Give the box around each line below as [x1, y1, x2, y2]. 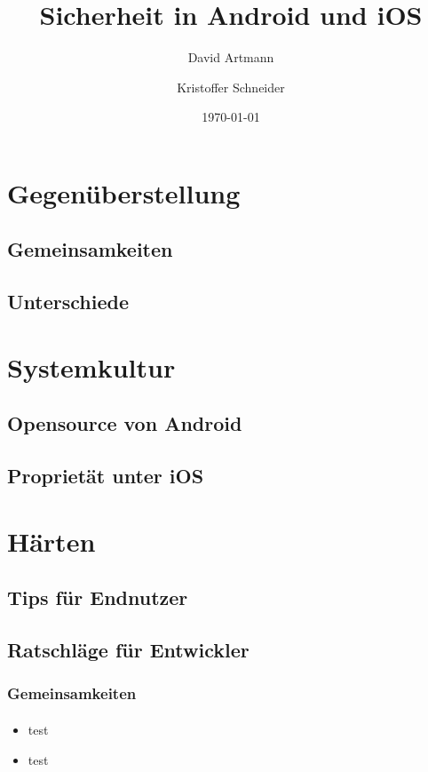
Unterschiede [7, 288, 130, 315]
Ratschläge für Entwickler [7, 636, 250, 664]
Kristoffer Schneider [177, 77, 285, 96]
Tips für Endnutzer [7, 584, 188, 611]
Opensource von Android [7, 410, 242, 437]
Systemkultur [7, 348, 176, 385]
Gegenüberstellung [7, 174, 241, 211]
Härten [7, 522, 96, 559]
